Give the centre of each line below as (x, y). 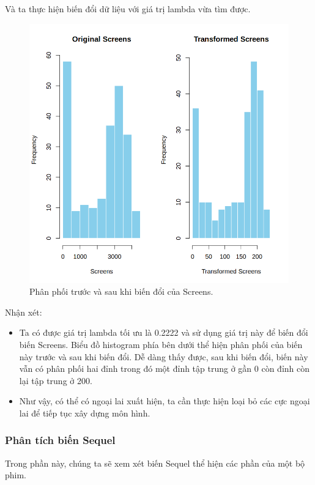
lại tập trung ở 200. (56, 380)
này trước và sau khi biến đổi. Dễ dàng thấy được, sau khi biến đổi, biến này (164, 356)
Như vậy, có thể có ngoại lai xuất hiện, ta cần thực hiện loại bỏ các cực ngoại (165, 401)
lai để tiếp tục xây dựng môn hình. (85, 413)
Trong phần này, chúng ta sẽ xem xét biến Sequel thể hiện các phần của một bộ (155, 463)
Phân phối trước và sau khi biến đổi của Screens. (121, 291)
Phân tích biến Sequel (60, 440)
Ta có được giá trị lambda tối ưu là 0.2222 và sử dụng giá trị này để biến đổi (164, 332)
